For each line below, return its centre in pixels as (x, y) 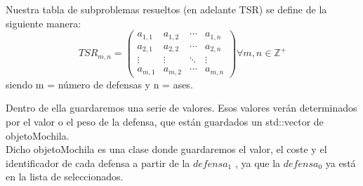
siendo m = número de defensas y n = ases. (99, 84)
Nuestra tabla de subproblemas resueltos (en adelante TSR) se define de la (166, 9)
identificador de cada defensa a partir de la (98, 162)
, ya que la (258, 162)
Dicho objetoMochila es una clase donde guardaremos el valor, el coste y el (166, 149)
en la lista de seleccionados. (65, 177)
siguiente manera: (44, 23)
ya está (341, 162)
